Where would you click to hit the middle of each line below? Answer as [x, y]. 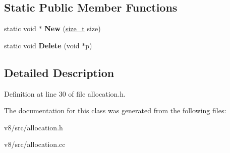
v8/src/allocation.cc [35, 144]
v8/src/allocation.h [34, 127]
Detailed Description [59, 72]
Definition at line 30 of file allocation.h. [65, 93]
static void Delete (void [42, 45]
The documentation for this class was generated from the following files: [115, 110]
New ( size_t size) [73, 28]
